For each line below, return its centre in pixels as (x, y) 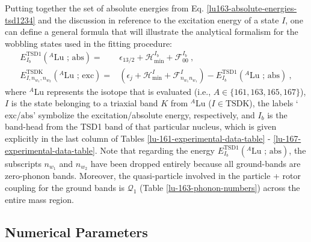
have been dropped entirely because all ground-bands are (196, 163)
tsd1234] (20, 20)
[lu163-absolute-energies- (252, 8)
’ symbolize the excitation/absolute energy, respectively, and (144, 114)
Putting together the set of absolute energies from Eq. (104, 8)
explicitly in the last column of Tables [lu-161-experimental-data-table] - (138, 138)
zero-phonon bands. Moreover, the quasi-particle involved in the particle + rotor (153, 176)
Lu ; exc (79, 75)
